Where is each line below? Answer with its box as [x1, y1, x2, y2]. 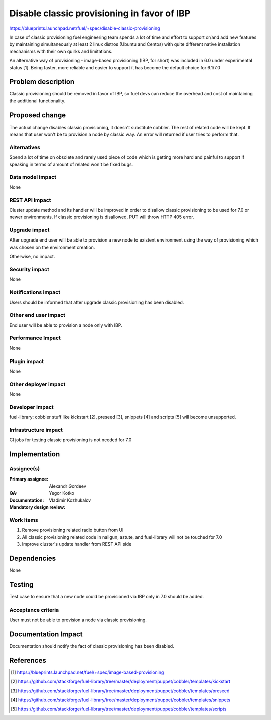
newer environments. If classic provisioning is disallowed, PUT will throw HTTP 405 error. [9, 214, 194, 220]
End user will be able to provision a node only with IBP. [9, 322, 122, 328]
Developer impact [9, 403, 54, 410]
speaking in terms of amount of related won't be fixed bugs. [9, 161, 133, 167]
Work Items [9, 516, 38, 523]
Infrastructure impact [9, 426, 63, 433]
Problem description [9, 78, 75, 86]
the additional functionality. [9, 98, 66, 104]
